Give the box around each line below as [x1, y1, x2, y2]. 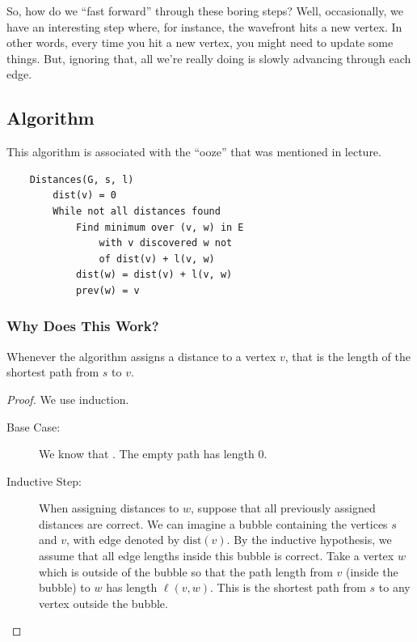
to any [378, 579, 411, 596]
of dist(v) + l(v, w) [99, 253, 215, 265]
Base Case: [6, 418, 61, 435]
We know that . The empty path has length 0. [39, 445, 267, 462]
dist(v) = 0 [53, 189, 117, 202]
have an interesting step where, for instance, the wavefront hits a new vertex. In [6, 18, 402, 35]
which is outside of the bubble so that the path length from [39, 563, 333, 580]
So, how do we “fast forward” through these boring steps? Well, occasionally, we [6, 2, 403, 19]
